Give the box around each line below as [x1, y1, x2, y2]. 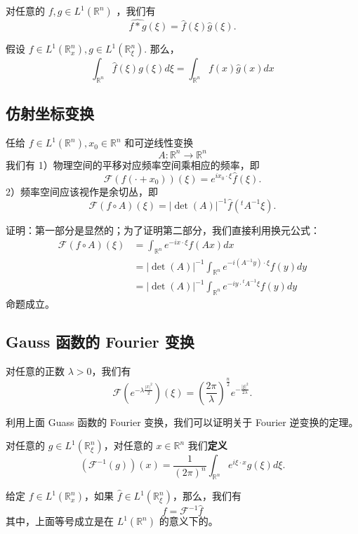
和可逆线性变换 [124, 135, 194, 150]
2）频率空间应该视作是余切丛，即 [6, 184, 158, 198]
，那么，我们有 [172, 488, 241, 503]
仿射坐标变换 [6, 102, 94, 124]
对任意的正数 [6, 363, 65, 378]
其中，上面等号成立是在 [6, 514, 114, 528]
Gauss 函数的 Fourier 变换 [6, 330, 194, 352]
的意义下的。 [159, 514, 218, 528]
